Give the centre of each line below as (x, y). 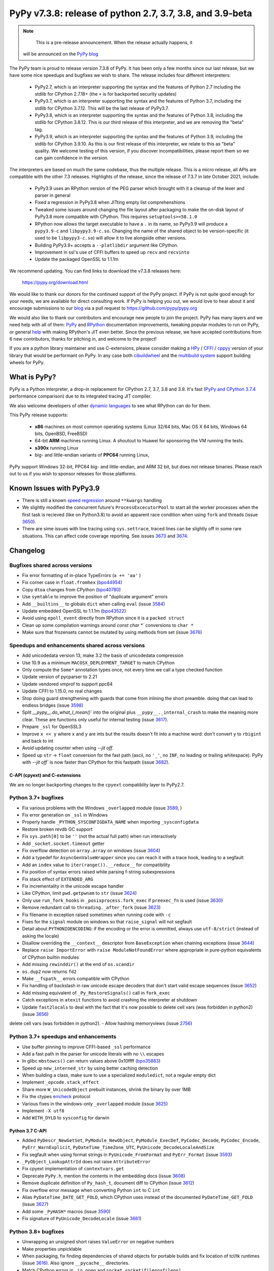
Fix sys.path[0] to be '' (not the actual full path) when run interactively (99, 836)
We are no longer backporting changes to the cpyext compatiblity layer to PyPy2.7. (97, 784)
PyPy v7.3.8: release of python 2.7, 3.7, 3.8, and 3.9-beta (131, 13)
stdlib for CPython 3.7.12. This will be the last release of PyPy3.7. (102, 108)
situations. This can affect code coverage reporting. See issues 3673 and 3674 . (105, 536)
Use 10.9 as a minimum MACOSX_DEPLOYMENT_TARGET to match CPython (98, 662)
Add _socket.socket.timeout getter (63, 843)
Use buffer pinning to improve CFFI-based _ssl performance (86, 1047)
